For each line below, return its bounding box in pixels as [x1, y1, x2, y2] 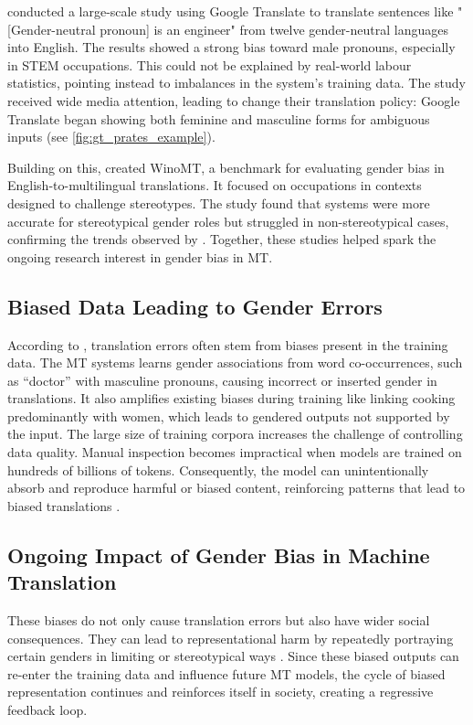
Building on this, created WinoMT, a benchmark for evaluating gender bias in [7, 157, 445, 176]
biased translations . [7, 496, 121, 515]
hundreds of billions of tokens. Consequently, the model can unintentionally [7, 460, 429, 479]
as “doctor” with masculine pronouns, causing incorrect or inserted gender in [7, 370, 437, 389]
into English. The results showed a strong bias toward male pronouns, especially [7, 37, 456, 57]
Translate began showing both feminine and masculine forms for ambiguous [7, 109, 430, 128]
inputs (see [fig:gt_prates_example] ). [7, 127, 215, 146]
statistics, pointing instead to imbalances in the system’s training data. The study [7, 73, 467, 92]
